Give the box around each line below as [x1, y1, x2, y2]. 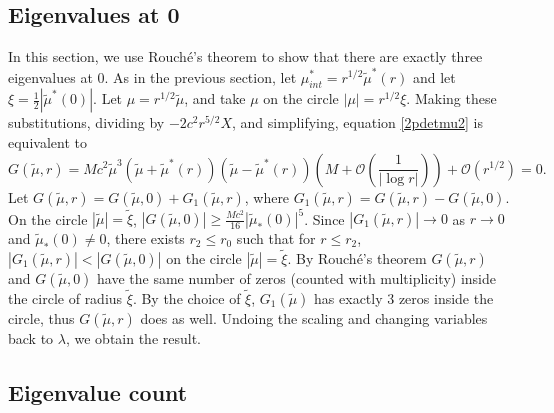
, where [244, 186, 290, 207]
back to [8, 328, 54, 349]
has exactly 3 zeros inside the [314, 288, 494, 309]
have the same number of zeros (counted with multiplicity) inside [97, 267, 496, 288]
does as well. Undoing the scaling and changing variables [140, 308, 488, 329]
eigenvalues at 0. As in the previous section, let [8, 66, 297, 87]
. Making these [406, 88, 497, 109]
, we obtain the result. [65, 328, 202, 349]
